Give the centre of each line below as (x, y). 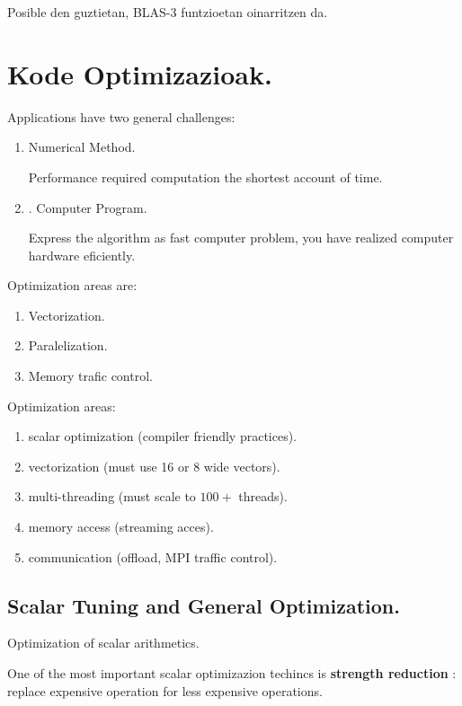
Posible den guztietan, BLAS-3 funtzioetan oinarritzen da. (168, 12)
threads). (263, 496)
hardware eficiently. (82, 255)
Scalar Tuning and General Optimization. (204, 605)
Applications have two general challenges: (121, 116)
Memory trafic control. (90, 376)
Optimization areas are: (72, 285)
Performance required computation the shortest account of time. (205, 176)
